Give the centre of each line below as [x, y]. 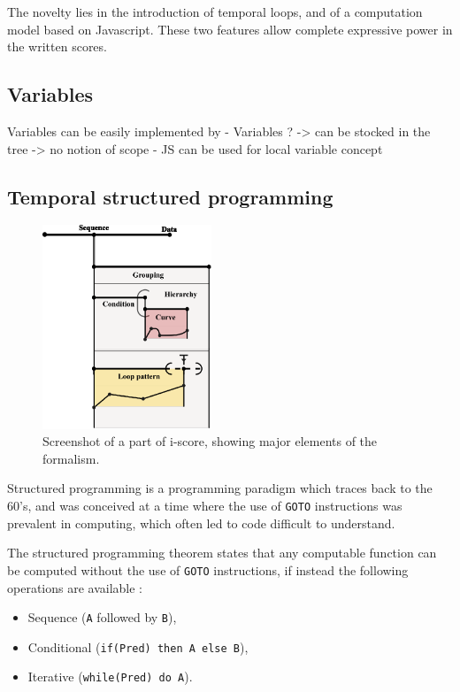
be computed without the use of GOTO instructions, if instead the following [208, 569]
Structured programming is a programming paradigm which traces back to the [220, 488]
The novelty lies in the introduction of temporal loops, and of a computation [215, 12]
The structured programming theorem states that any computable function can [222, 553]
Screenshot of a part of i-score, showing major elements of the [210, 441]
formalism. [71, 458]
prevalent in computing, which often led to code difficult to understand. [201, 523]
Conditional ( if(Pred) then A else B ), [138, 646]
